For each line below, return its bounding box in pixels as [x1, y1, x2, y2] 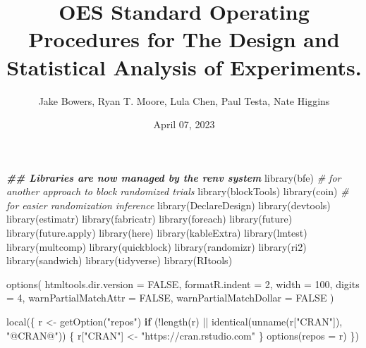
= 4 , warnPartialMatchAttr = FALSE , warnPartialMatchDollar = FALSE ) [6, 290, 334, 305]
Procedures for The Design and [28, 25, 340, 54]
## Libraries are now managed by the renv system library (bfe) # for [6, 170, 341, 185]
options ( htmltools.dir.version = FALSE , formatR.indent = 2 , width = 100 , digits [6, 276, 360, 291]
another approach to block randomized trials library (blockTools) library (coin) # [6, 184, 349, 199]
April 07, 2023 [153, 117, 215, 132]
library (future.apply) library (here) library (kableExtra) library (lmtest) [6, 225, 307, 240]
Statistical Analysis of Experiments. [6, 52, 362, 81]
